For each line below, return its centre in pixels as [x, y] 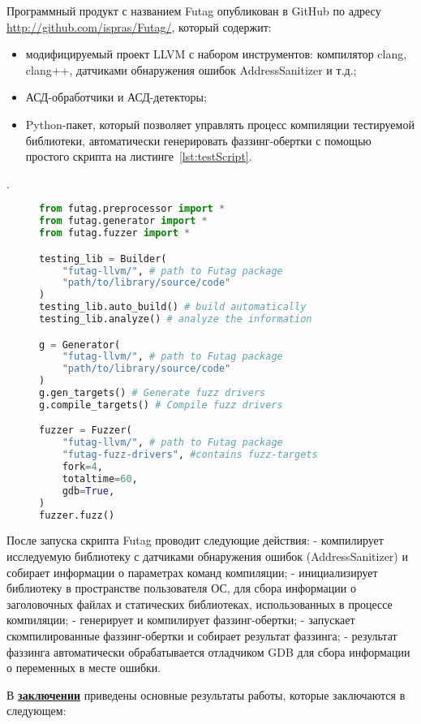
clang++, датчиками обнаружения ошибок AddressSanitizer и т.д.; [191, 69]
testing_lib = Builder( [103, 259]
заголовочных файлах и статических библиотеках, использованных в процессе [200, 603]
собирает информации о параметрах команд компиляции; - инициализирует [192, 572]
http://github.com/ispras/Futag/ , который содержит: [139, 26]
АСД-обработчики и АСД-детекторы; [116, 97]
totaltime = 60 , [100, 478]
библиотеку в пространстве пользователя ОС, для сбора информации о [181, 588]
